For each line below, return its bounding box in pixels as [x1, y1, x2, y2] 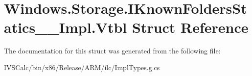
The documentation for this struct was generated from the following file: [4, 46, 221, 56]
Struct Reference [132, 17, 249, 37]
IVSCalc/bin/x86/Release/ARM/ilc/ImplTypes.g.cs [4, 62, 160, 72]
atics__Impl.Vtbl [4, 17, 127, 37]
